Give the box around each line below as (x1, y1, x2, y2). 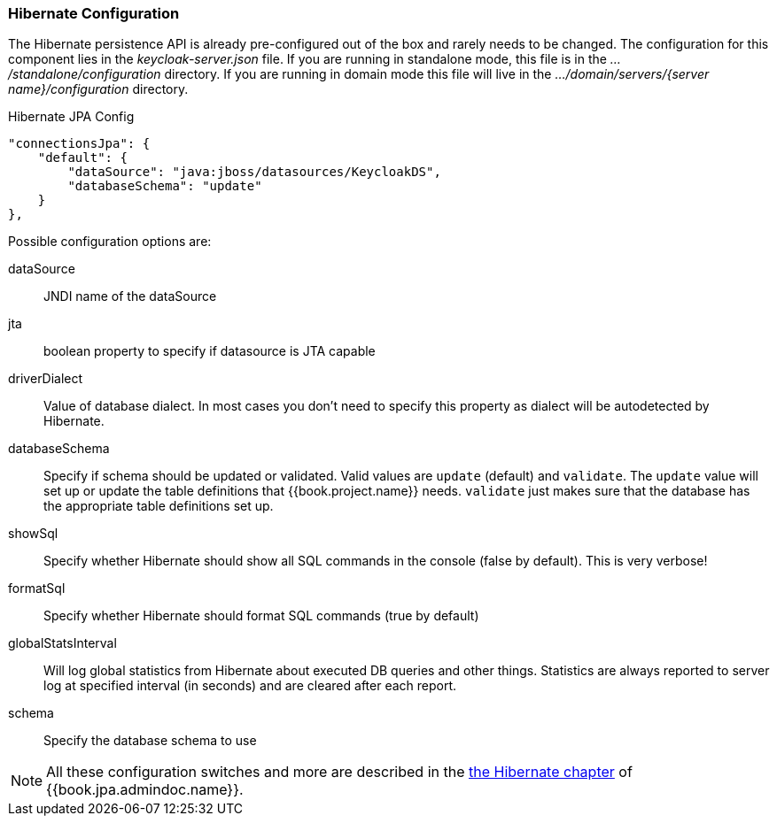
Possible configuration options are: (8, 234, 212, 250)
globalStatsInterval (8, 635, 117, 651)
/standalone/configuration (8, 66, 161, 82)
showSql (8, 526, 58, 542)
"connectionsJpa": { (8, 136, 151, 151)
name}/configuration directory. (8, 81, 189, 97)
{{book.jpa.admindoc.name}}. (46, 781, 244, 799)
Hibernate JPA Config (8, 109, 135, 125)
